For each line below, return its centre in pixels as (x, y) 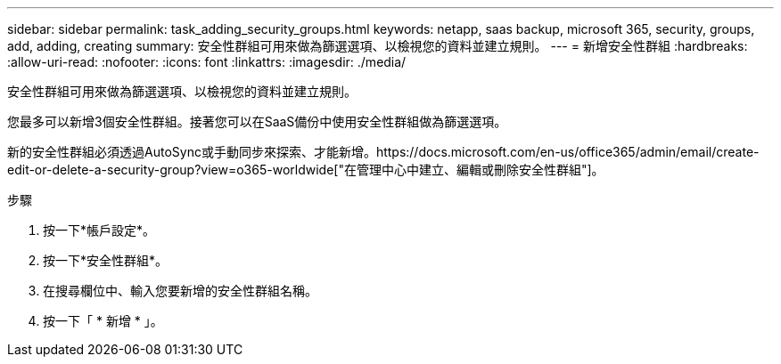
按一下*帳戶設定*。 (99, 230)
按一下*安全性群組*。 (106, 260)
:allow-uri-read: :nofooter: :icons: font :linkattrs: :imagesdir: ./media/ (207, 62)
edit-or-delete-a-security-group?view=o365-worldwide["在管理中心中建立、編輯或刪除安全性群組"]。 (306, 170)
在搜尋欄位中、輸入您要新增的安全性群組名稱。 (180, 291)
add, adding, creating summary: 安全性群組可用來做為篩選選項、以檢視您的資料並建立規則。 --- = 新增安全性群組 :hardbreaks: (378, 46)
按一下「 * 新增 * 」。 (103, 321)
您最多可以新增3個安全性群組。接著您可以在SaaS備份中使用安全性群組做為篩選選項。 (257, 121)
